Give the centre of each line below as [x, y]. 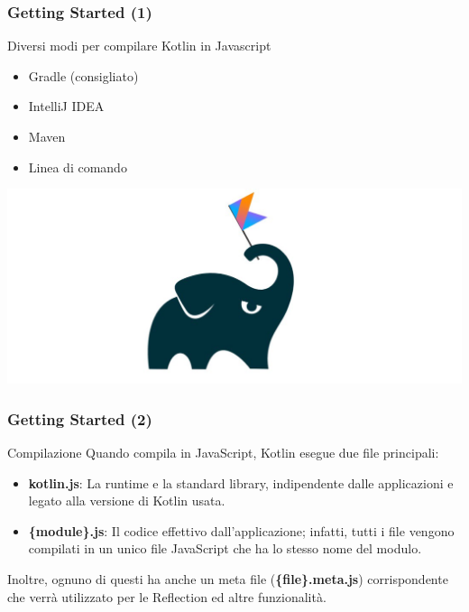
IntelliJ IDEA [66, 106]
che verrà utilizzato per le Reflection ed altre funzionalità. [167, 596]
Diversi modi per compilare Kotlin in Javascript [139, 46]
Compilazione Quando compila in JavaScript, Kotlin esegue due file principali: [223, 453]
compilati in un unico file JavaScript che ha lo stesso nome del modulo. [225, 548]
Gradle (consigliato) [83, 75]
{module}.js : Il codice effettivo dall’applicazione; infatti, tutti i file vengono [241, 530]
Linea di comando [78, 167]
